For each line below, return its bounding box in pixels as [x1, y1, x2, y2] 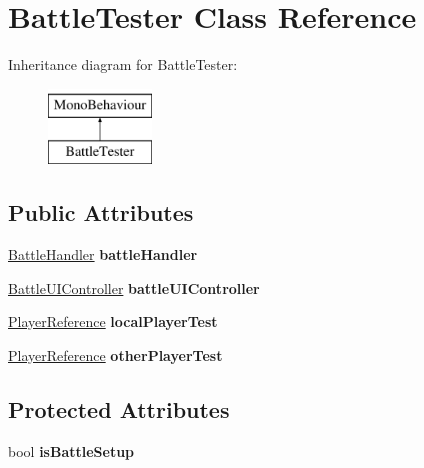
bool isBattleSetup [8, 440, 135, 461]
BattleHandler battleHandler [8, 244, 198, 265]
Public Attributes [8, 197, 194, 228]
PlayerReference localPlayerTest [8, 311, 218, 332]
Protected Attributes [8, 393, 230, 424]
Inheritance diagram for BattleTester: [8, 54, 238, 75]
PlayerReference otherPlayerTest [8, 344, 223, 365]
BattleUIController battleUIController [8, 277, 260, 298]
